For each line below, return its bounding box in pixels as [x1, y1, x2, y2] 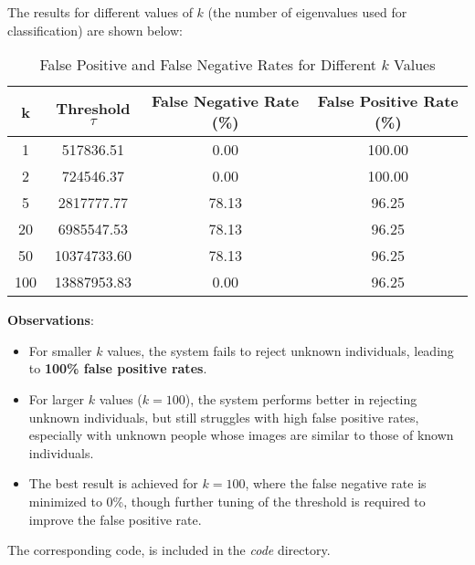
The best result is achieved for [28, 474, 198, 493]
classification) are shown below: [7, 20, 183, 39]
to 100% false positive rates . [28, 359, 207, 378]
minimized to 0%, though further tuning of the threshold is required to [28, 491, 426, 510]
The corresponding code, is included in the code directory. [7, 540, 331, 560]
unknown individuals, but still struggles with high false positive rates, [28, 407, 419, 426]
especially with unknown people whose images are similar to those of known [28, 425, 454, 445]
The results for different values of [7, 3, 193, 21]
